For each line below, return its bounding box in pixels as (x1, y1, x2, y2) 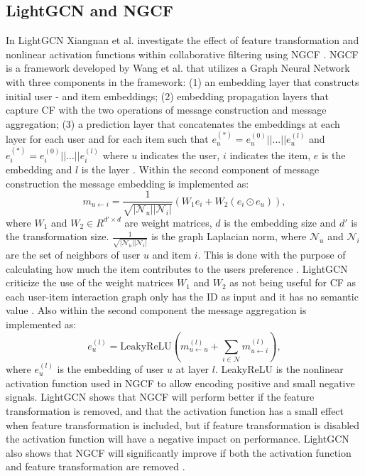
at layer (175, 362, 209, 377)
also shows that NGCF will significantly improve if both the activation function (6, 445, 352, 460)
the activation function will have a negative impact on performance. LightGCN (6, 431, 349, 446)
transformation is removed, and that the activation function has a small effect (6, 403, 344, 418)
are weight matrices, (124, 215, 212, 229)
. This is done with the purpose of (197, 247, 346, 261)
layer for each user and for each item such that (6, 131, 209, 146)
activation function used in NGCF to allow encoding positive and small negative (6, 375, 355, 390)
